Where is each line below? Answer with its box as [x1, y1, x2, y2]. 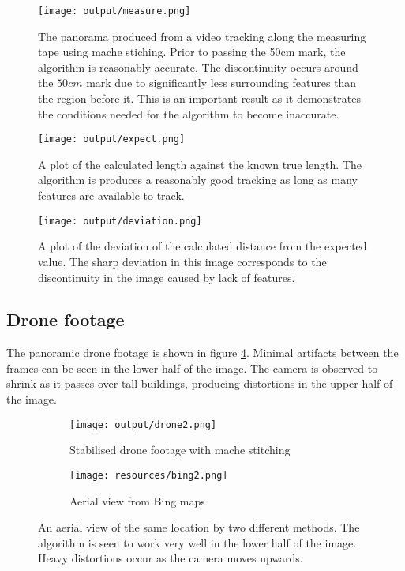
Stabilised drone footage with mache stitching [69, 441, 291, 458]
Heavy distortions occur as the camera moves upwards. [38, 550, 303, 566]
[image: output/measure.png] [38, 6, 191, 17]
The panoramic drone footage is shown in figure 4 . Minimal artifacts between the [6, 344, 399, 361]
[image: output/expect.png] [38, 133, 186, 145]
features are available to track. [38, 187, 185, 204]
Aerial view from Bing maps [69, 492, 205, 509]
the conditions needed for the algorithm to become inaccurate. [38, 105, 339, 122]
